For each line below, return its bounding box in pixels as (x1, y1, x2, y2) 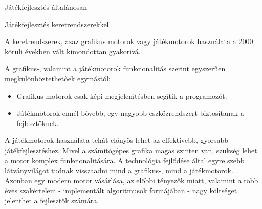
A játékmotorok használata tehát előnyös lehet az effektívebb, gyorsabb (5, 135, 229, 145)
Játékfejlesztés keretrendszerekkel (5, 18, 109, 29)
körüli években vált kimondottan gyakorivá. (5, 46, 141, 56)
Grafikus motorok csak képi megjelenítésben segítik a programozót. (16, 90, 227, 101)
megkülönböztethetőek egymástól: (5, 73, 111, 83)
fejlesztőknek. (16, 117, 59, 128)
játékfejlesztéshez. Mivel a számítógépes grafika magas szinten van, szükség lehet (5, 144, 257, 155)
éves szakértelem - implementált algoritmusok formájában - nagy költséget (5, 185, 237, 196)
